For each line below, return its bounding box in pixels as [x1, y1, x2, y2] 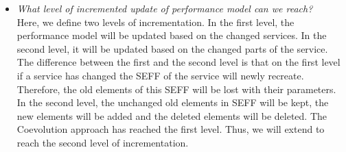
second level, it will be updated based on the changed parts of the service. [16, 41, 328, 55]
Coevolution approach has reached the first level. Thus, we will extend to [16, 122, 325, 136]
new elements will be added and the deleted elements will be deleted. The [16, 108, 327, 123]
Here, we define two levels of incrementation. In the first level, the [16, 14, 295, 29]
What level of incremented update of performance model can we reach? [16, 1, 313, 15]
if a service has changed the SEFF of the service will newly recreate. [16, 68, 304, 82]
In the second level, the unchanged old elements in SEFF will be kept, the [16, 95, 329, 110]
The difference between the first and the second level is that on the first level [16, 55, 341, 69]
